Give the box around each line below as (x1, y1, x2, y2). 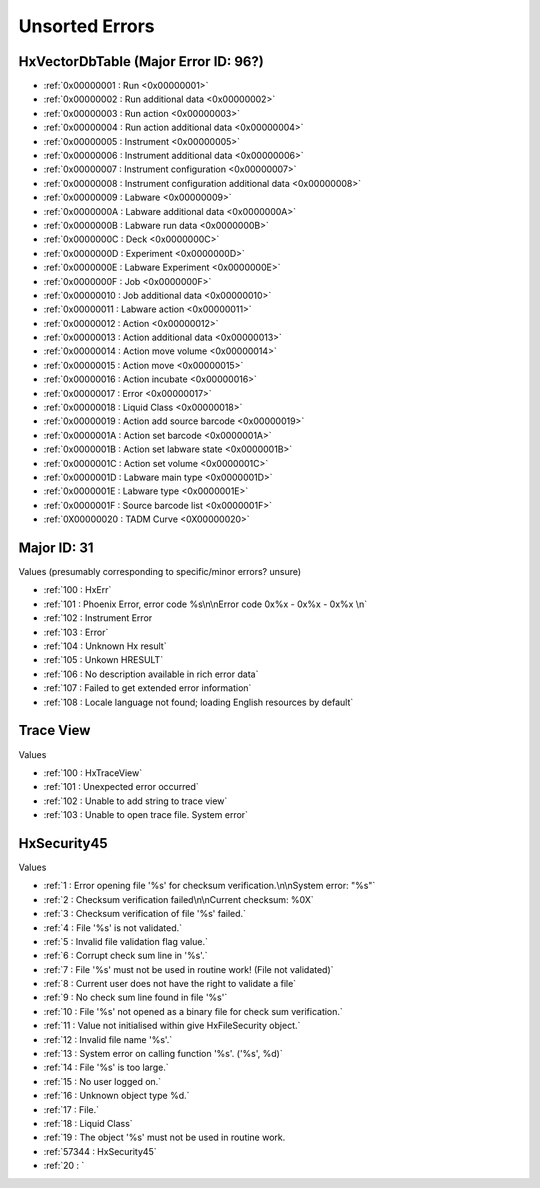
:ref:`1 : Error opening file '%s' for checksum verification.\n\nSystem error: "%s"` (43, 880, 376, 892)
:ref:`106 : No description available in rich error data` (43, 668, 259, 680)
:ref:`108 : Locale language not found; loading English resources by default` (43, 696, 354, 708)
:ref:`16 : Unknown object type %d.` (43, 1090, 190, 1102)
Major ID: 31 (18, 539, 94, 556)
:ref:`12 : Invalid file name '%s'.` (43, 1033, 173, 1045)
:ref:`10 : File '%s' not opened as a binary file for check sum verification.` (43, 1005, 344, 1017)
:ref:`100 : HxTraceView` (43, 766, 143, 779)
